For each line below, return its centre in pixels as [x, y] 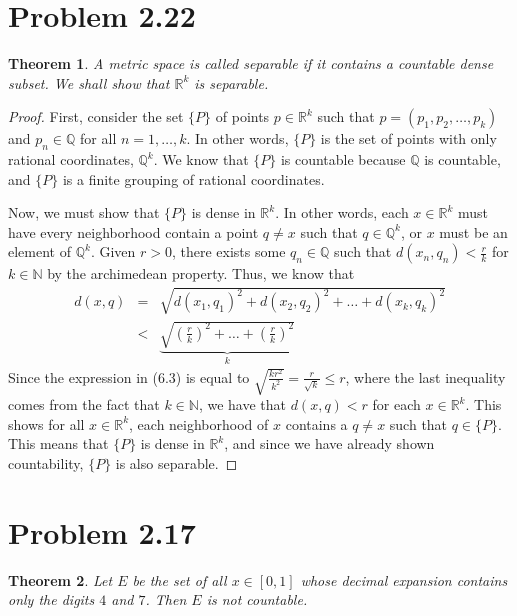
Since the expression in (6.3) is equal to [129, 376]
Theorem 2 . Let [60, 579]
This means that [58, 443]
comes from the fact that [84, 404]
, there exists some [228, 251]
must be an [473, 231]
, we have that [242, 404]
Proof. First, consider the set [96, 116]
